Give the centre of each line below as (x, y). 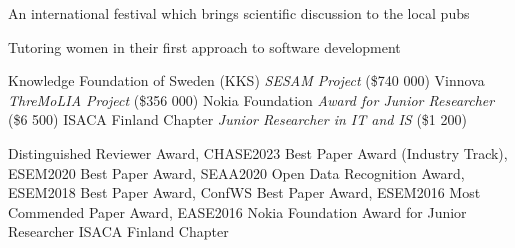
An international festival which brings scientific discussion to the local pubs (239, 13)
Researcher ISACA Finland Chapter (118, 231)
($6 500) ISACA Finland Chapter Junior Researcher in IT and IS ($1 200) (237, 119)
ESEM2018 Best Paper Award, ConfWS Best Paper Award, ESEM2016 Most (244, 192)
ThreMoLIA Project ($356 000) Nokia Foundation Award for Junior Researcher (251, 99)
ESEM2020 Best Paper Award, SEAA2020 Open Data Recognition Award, (236, 172)
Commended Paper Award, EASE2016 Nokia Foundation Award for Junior (237, 211)
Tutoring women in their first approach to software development (204, 46)
